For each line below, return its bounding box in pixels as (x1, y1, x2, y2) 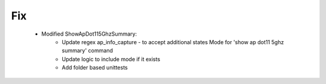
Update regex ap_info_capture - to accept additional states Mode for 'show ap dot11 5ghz (62, 38, 284, 45)
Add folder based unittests (62, 64, 128, 71)
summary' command (62, 47, 113, 54)
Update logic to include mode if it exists (62, 55, 161, 63)
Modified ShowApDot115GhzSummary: (41, 30, 137, 37)
